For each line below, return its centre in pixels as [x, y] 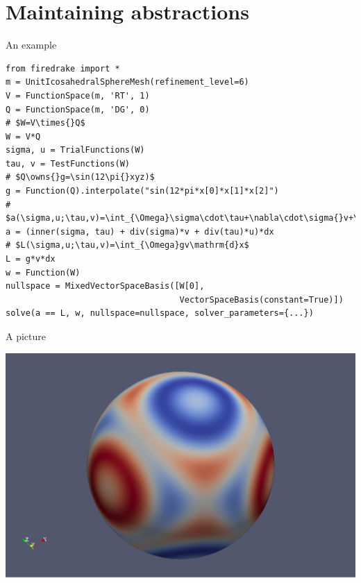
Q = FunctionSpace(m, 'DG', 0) [78, 109]
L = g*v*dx [31, 259]
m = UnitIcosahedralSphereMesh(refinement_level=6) [127, 82]
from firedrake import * [63, 68]
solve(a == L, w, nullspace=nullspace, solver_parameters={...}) [160, 313]
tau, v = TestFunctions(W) [68, 163]
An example [31, 45]
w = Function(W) [43, 272]
